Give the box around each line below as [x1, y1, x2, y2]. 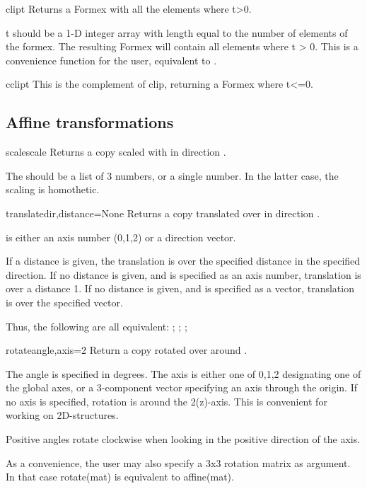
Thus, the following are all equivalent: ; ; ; [6, 318, 187, 333]
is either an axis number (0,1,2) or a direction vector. [6, 229, 236, 244]
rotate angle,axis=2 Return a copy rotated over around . [6, 343, 247, 357]
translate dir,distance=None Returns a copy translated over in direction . [6, 205, 320, 220]
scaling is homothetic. [6, 182, 100, 197]
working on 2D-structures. [6, 408, 119, 422]
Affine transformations [6, 111, 174, 133]
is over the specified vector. [6, 294, 123, 309]
